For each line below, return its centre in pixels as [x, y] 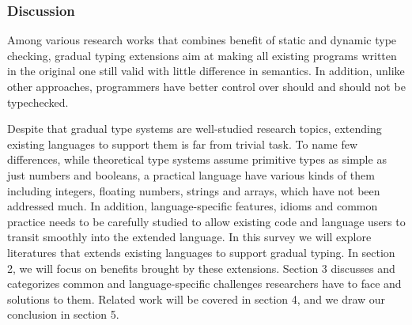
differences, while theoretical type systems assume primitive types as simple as [197, 159]
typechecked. [38, 102]
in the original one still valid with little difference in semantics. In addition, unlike [206, 71]
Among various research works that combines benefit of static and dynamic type [202, 40]
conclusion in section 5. [63, 314]
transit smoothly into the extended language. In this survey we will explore [189, 237]
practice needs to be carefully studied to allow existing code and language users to [206, 221]
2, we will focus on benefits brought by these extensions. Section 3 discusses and [201, 268]
